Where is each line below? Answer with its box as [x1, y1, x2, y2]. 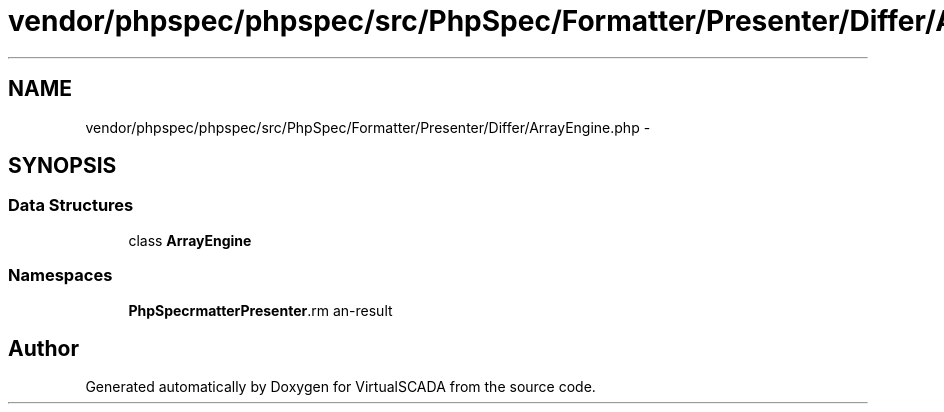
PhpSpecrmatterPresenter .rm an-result [128, 301, 393, 319]
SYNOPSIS [8, 153, 117, 179]
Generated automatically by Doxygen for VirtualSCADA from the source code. [85, 378, 596, 396]
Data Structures [8, 195, 134, 216]
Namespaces [8, 265, 113, 286]
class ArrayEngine [128, 231, 252, 249]
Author [8, 335, 79, 361]
